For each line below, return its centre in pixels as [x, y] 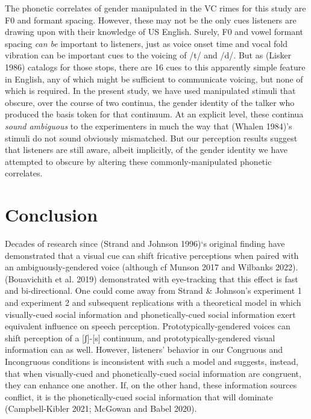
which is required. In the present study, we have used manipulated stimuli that [150, 91]
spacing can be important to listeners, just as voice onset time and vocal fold [146, 43]
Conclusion [52, 215]
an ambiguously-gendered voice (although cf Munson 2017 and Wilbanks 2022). [152, 267]
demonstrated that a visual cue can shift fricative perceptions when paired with [152, 255]
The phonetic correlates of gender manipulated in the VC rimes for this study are [155, 8]
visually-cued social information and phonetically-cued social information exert [150, 314]
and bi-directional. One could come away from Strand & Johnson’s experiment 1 [153, 290]
